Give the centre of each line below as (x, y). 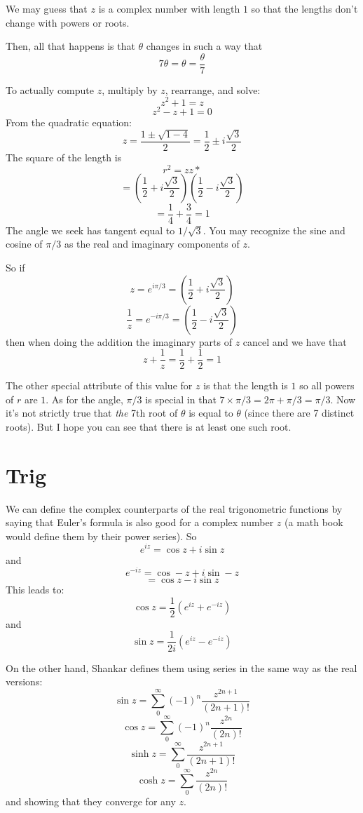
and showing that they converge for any (91, 801)
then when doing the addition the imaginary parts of (119, 341)
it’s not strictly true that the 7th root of (92, 413)
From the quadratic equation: (69, 122)
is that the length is (246, 385)
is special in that (181, 399)
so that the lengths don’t (304, 8)
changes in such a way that (204, 46)
